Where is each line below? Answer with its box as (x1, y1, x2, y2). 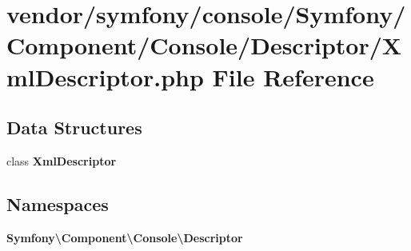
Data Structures (6, 115, 142, 140)
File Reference (212, 60, 374, 93)
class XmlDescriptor (6, 152, 117, 169)
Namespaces (6, 191, 109, 216)
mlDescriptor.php (6, 60, 204, 93)
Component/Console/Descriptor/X (6, 29, 402, 62)
